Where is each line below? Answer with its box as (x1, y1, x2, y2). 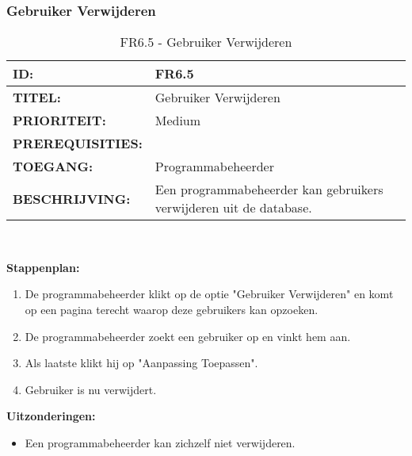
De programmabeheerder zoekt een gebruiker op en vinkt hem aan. (25, 328, 351, 344)
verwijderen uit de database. (154, 198, 312, 217)
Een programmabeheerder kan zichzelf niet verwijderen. (25, 434, 296, 450)
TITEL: (13, 88, 61, 107)
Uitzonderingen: (6, 408, 96, 424)
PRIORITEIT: (13, 111, 106, 130)
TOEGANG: (13, 157, 93, 176)
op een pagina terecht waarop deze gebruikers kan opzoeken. (25, 301, 319, 317)
